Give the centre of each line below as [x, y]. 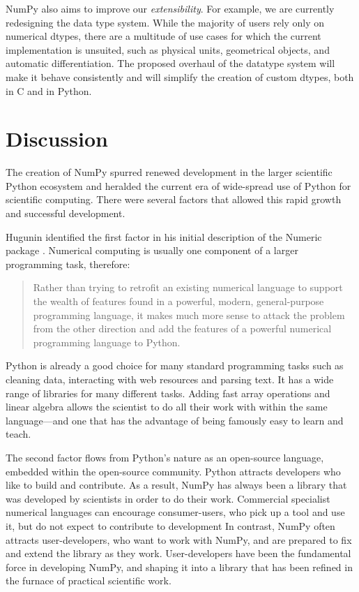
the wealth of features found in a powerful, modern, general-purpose [178, 301]
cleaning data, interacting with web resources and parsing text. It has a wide [170, 379]
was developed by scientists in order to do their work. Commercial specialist [168, 498]
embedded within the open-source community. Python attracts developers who [173, 471]
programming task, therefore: [68, 264]
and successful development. [66, 213]
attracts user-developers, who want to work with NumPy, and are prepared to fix [179, 539]
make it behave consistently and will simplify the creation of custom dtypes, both [180, 76]
